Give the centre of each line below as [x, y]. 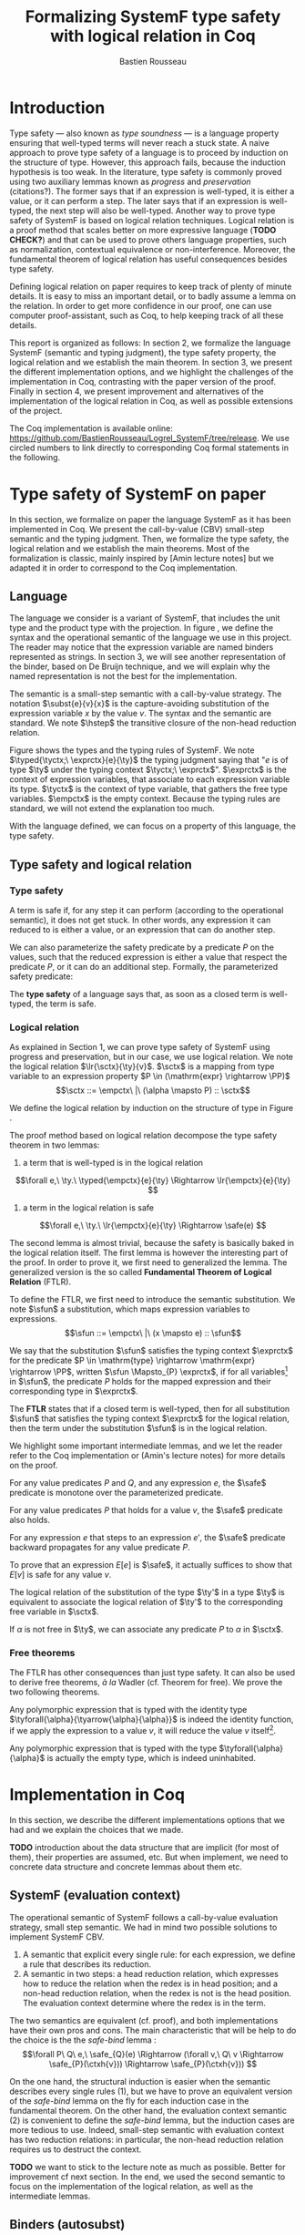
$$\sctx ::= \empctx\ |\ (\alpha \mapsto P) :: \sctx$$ [153, 1090]
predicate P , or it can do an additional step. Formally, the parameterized [144, 967]
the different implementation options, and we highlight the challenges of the [152, 372]
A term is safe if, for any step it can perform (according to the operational [147, 911]
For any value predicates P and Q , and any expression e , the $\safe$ [138, 1483]
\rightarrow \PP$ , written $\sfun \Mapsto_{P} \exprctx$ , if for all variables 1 [149, 1371]
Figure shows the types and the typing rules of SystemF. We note [132, 750]
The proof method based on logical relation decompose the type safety [143, 1136]
